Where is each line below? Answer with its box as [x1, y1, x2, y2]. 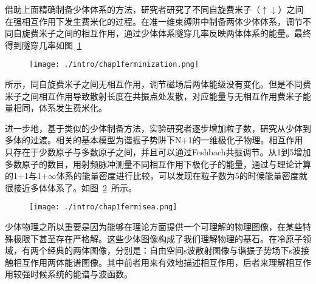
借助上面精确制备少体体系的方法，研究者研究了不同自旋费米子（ [5, 3, 260, 15]
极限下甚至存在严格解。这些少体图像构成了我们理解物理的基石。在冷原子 [13, 232, 303, 245]
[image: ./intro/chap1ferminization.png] [29, 60, 199, 69]
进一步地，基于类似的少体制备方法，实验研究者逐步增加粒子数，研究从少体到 [5, 121, 311, 134]
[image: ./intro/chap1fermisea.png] [29, 203, 177, 212]
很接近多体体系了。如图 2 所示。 [5, 181, 137, 194]
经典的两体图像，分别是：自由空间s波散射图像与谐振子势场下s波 [47, 244, 301, 257]
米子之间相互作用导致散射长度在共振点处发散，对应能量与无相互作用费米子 [5, 89, 303, 102]
